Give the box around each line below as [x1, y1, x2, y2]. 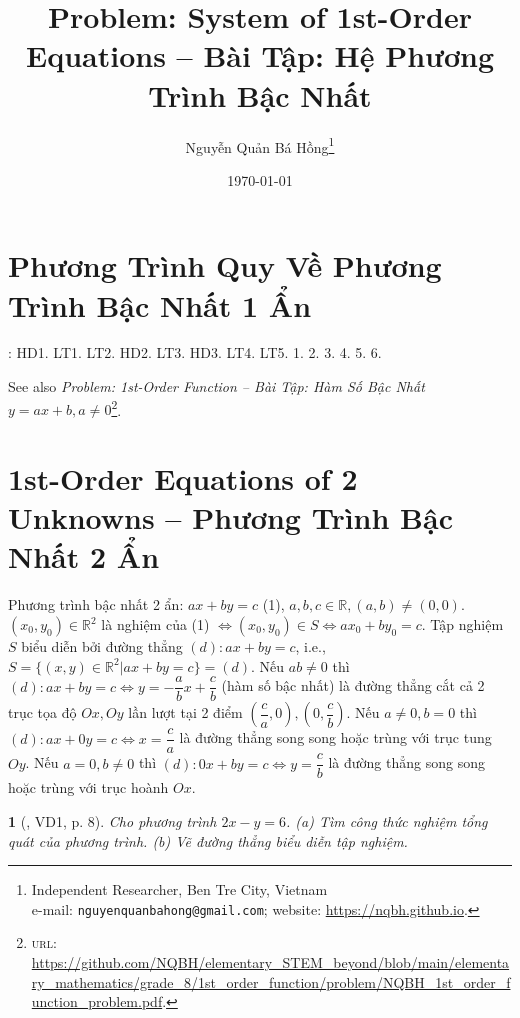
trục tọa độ [8, 702, 77, 723]
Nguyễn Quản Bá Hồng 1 [185, 133, 335, 157]
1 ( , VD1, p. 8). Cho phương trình [8, 810, 217, 831]
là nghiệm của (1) [101, 614, 210, 634]
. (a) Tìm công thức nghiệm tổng [286, 810, 488, 831]
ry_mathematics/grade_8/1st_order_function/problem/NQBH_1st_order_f [31, 971, 511, 992]
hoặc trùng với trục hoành [8, 777, 169, 798]
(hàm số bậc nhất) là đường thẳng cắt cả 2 [221, 675, 485, 696]
